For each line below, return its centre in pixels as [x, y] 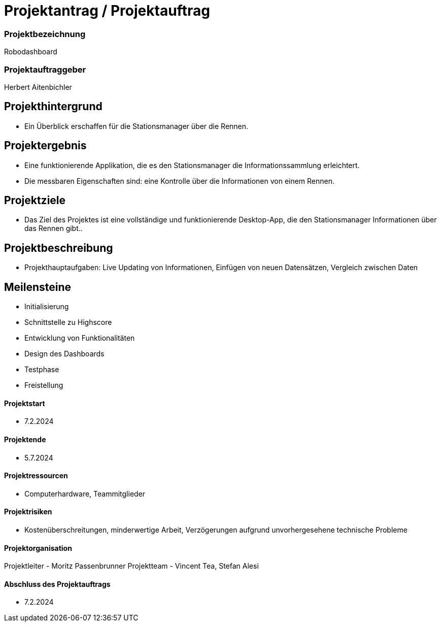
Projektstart [25, 403]
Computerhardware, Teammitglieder [85, 493]
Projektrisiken [28, 512]
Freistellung [44, 385]
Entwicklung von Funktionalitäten [80, 338]
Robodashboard [31, 52]
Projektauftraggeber [45, 69]
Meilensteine [38, 287]
